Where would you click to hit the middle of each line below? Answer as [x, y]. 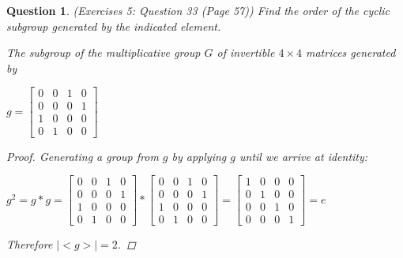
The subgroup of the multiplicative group [104, 52]
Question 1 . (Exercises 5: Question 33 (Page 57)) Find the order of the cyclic [198, 10]
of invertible [246, 52]
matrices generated [350, 52]
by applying [199, 156]
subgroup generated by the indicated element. [114, 26]
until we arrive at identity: [303, 156]
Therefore [30, 244]
